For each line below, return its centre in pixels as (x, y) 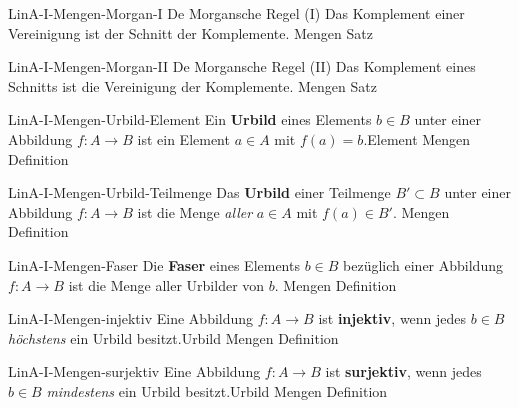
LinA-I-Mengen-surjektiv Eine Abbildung (134, 371)
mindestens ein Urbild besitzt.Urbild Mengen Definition (217, 390)
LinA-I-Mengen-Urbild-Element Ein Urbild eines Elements (190, 119)
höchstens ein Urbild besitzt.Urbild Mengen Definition (173, 337)
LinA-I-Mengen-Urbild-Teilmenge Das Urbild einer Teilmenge (199, 192)
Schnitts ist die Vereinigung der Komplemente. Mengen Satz (192, 85)
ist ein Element (183, 138)
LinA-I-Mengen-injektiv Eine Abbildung (131, 318)
